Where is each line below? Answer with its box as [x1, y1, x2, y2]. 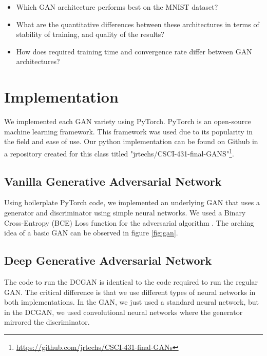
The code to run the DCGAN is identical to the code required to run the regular [4, 276, 258, 287]
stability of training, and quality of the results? [16, 29, 164, 39]
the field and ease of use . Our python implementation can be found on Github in [4, 136, 258, 147]
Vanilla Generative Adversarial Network [4, 173, 222, 189]
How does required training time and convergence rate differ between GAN [16, 46, 252, 56]
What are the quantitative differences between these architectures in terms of [16, 18, 259, 29]
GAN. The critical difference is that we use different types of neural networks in [4, 286, 256, 297]
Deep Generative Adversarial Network [4, 252, 212, 268]
